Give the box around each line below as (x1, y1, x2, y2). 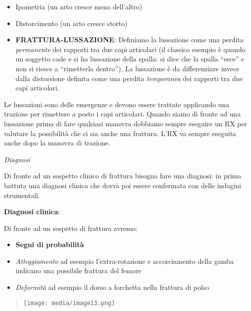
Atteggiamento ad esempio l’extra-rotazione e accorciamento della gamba (15, 255, 234, 266)
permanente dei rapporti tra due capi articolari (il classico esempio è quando (15, 44, 246, 54)
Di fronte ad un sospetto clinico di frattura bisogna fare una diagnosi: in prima (4, 170, 241, 181)
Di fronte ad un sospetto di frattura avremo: (4, 223, 138, 233)
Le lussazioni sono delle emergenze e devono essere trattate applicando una (4, 99, 229, 109)
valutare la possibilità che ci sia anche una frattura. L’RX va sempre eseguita (4, 128, 236, 138)
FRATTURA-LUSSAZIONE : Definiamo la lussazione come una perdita (15, 34, 244, 45)
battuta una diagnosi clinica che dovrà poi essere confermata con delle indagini (4, 180, 241, 190)
